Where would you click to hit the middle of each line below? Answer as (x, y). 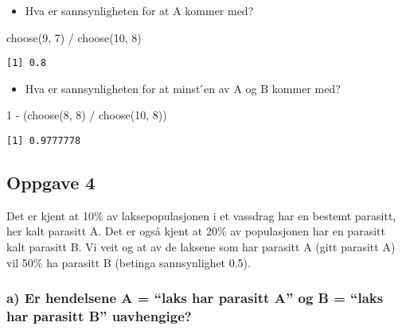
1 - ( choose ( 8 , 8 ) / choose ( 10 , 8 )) (87, 115)
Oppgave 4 (51, 182)
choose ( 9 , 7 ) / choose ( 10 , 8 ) (74, 37)
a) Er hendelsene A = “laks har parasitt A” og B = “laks (195, 298)
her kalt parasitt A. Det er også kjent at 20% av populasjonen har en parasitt (196, 231)
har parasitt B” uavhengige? (99, 316)
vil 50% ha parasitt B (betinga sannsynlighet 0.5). (129, 262)
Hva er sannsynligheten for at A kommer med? (139, 10)
